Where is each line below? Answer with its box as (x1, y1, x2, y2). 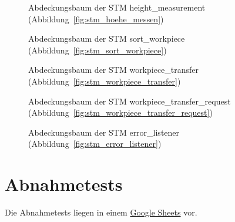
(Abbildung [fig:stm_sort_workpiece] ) (28, 43, 167, 56)
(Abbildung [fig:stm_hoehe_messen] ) (28, 12, 164, 25)
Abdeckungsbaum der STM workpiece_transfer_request (28, 95, 231, 107)
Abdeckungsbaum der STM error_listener (28, 126, 180, 138)
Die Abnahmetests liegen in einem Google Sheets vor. (5, 206, 197, 218)
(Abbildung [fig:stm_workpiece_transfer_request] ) (28, 106, 213, 119)
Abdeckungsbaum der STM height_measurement (28, 1, 206, 13)
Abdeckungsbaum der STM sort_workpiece (28, 32, 185, 45)
